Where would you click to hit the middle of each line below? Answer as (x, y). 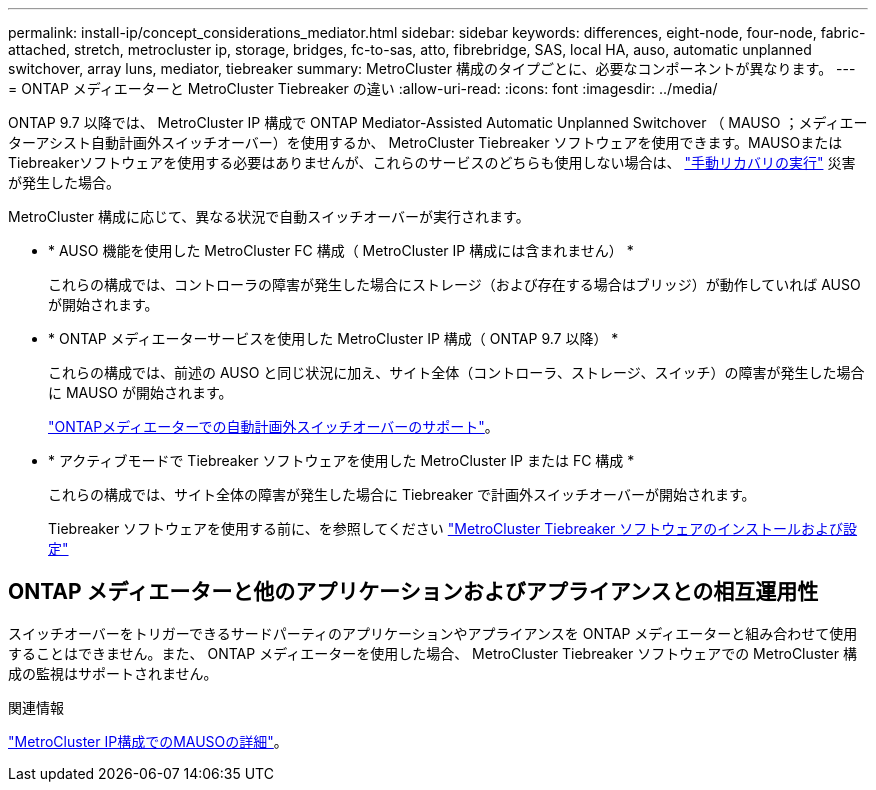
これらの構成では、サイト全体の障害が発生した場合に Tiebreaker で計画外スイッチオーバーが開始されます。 (402, 494)
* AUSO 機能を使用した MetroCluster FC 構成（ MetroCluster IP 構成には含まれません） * (341, 250)
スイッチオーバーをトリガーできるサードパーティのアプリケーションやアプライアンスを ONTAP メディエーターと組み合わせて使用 (433, 633)
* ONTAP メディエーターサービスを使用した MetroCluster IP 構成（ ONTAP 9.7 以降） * (333, 338)
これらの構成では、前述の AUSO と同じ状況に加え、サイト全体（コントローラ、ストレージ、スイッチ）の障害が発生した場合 (456, 372)
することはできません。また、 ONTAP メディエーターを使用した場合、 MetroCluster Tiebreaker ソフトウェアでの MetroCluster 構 (432, 653)
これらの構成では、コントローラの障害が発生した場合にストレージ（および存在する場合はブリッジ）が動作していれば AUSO (454, 284)
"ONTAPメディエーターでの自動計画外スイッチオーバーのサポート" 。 (273, 426)
